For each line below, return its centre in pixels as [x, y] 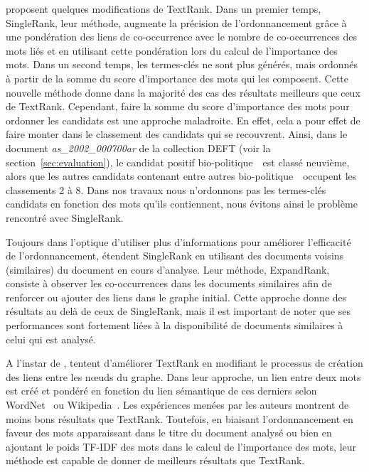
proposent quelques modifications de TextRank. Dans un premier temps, [164, 9]
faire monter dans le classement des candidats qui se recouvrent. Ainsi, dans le [177, 134]
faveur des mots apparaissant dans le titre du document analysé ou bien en [169, 433]
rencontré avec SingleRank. [65, 217]
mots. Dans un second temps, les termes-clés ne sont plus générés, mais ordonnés [182, 64]
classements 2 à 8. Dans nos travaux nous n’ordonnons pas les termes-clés [166, 189]
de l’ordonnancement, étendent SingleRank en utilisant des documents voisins [175, 256]
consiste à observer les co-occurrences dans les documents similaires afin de [169, 283]
